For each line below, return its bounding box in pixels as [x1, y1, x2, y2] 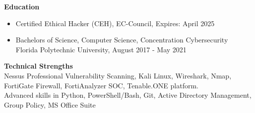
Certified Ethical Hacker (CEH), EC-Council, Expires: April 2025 [15, 18, 215, 28]
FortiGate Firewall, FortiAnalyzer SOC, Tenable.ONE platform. [4, 80, 198, 90]
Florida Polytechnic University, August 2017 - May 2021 [15, 44, 187, 54]
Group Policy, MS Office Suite [4, 99, 96, 110]
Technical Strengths [4, 61, 73, 71]
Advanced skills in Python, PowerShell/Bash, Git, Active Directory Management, [4, 90, 252, 100]
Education [4, 1, 40, 11]
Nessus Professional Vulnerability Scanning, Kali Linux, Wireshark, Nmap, [4, 70, 232, 80]
